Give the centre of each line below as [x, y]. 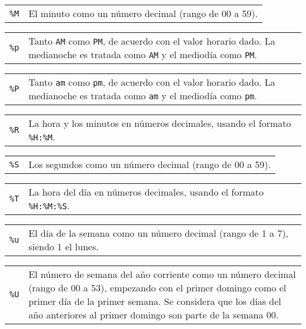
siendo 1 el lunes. [64, 246]
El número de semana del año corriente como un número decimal [162, 274]
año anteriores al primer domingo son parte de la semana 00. [154, 315]
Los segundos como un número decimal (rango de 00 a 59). [150, 164]
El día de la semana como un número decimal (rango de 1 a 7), [159, 233]
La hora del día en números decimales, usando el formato [146, 192]
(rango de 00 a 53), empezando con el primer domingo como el [157, 288]
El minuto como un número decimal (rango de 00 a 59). [143, 13]
